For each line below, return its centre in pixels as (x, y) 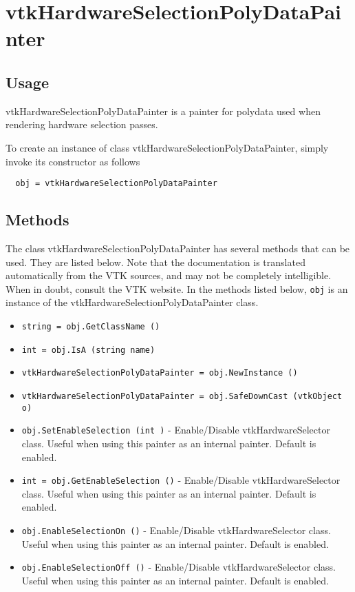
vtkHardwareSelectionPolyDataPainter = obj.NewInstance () (160, 373)
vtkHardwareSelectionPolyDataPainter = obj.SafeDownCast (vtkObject (182, 396)
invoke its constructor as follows (73, 161)
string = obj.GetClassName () (91, 327)
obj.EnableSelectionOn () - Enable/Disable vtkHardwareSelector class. (176, 530)
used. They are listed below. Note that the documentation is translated (155, 262)
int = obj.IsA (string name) (88, 350)
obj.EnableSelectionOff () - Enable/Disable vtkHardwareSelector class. (179, 567)
